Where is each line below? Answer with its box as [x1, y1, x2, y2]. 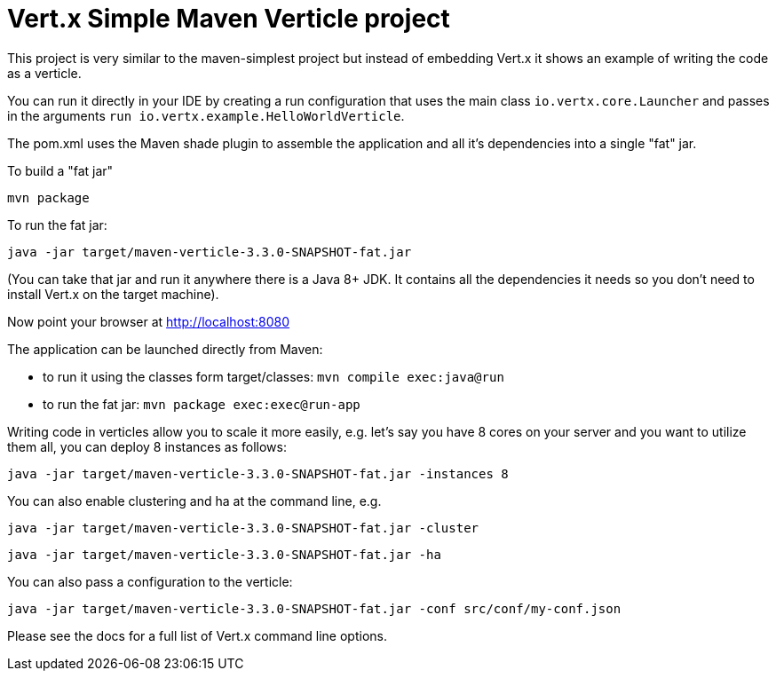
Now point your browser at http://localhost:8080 [7, 313, 290, 329]
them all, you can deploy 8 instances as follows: [7, 438, 287, 454]
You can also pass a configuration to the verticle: [7, 573, 293, 589]
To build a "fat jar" [7, 162, 114, 178]
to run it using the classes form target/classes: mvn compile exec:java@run [43, 368, 504, 384]
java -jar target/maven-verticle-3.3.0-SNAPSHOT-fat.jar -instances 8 [7, 466, 509, 481]
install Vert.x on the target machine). [7, 286, 219, 302]
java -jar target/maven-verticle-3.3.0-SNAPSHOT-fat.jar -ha [7, 547, 441, 562]
